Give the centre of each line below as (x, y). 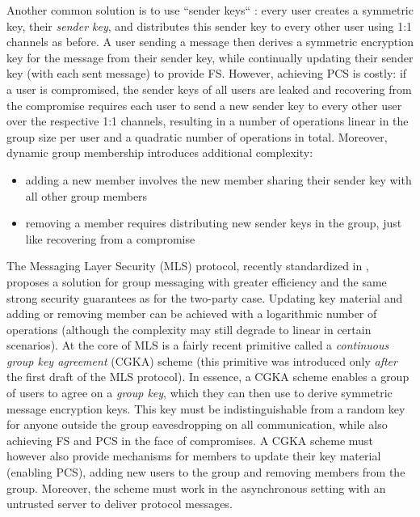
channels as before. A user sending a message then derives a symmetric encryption (210, 42)
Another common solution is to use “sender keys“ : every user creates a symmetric (210, 10)
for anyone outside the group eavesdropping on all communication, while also (197, 424)
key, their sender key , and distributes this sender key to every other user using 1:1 (210, 25)
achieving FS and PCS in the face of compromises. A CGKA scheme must (190, 440)
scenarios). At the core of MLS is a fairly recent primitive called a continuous (198, 345)
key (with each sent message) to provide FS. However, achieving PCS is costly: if (207, 73)
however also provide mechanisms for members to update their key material (194, 456)
